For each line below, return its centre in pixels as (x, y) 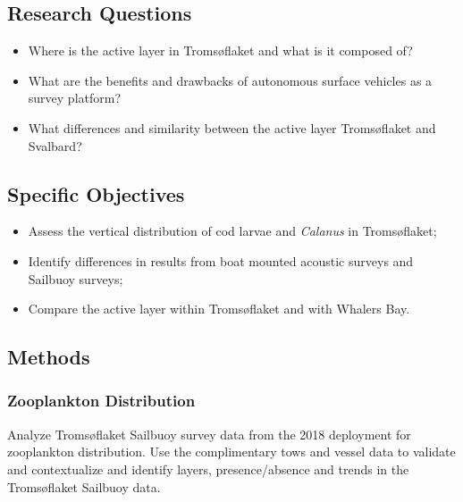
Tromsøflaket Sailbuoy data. (84, 486)
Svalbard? (55, 145)
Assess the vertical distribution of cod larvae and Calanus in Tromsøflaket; (232, 231)
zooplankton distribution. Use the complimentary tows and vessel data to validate (231, 452)
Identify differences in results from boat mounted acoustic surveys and (221, 260)
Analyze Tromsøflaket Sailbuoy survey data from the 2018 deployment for (209, 434)
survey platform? (75, 98)
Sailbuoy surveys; (76, 278)
